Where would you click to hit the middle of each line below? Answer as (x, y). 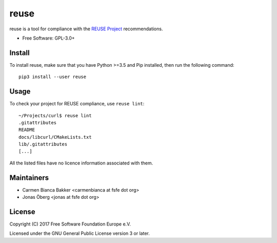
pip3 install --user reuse (53, 77)
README (27, 130)
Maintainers (29, 177)
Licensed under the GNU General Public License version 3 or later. (80, 233)
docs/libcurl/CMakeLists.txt (55, 137)
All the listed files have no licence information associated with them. (81, 163)
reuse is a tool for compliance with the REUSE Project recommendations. (86, 29)
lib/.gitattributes (43, 144)
